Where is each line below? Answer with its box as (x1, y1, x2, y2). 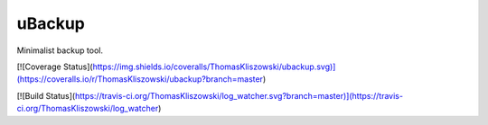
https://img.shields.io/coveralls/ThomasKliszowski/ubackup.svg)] (92, 61, 336, 72)
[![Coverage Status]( (16, 61, 94, 72)
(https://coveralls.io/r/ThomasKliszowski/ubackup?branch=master (16, 74, 264, 85)
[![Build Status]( (16, 90, 76, 101)
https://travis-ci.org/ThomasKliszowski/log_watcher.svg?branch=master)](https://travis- (74, 90, 404, 101)
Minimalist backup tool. (16, 45, 104, 56)
